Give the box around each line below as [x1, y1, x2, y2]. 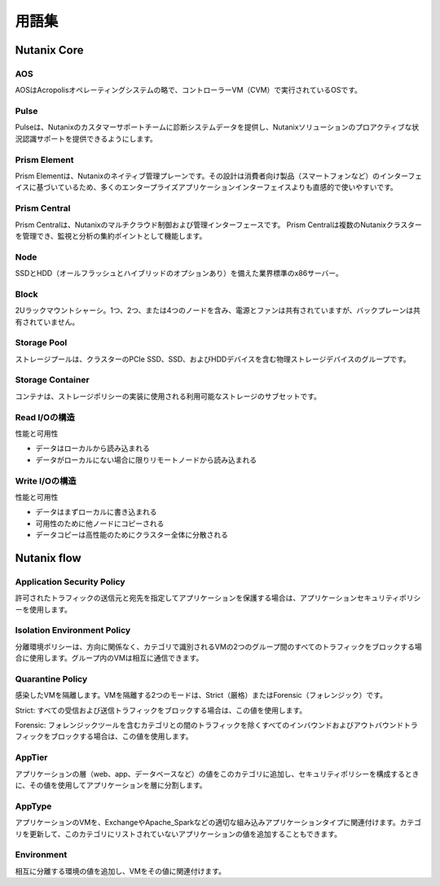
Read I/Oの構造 [15, 411, 75, 423]
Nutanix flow [15, 550, 81, 565]
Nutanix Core [15, 43, 84, 57]
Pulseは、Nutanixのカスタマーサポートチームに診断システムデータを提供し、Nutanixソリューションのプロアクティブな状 [15, 122, 420, 132]
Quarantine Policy [15, 673, 88, 684]
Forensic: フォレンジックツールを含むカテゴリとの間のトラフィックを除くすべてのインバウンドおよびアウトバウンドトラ [15, 721, 419, 730]
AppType [15, 800, 52, 812]
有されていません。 [15, 317, 80, 327]
